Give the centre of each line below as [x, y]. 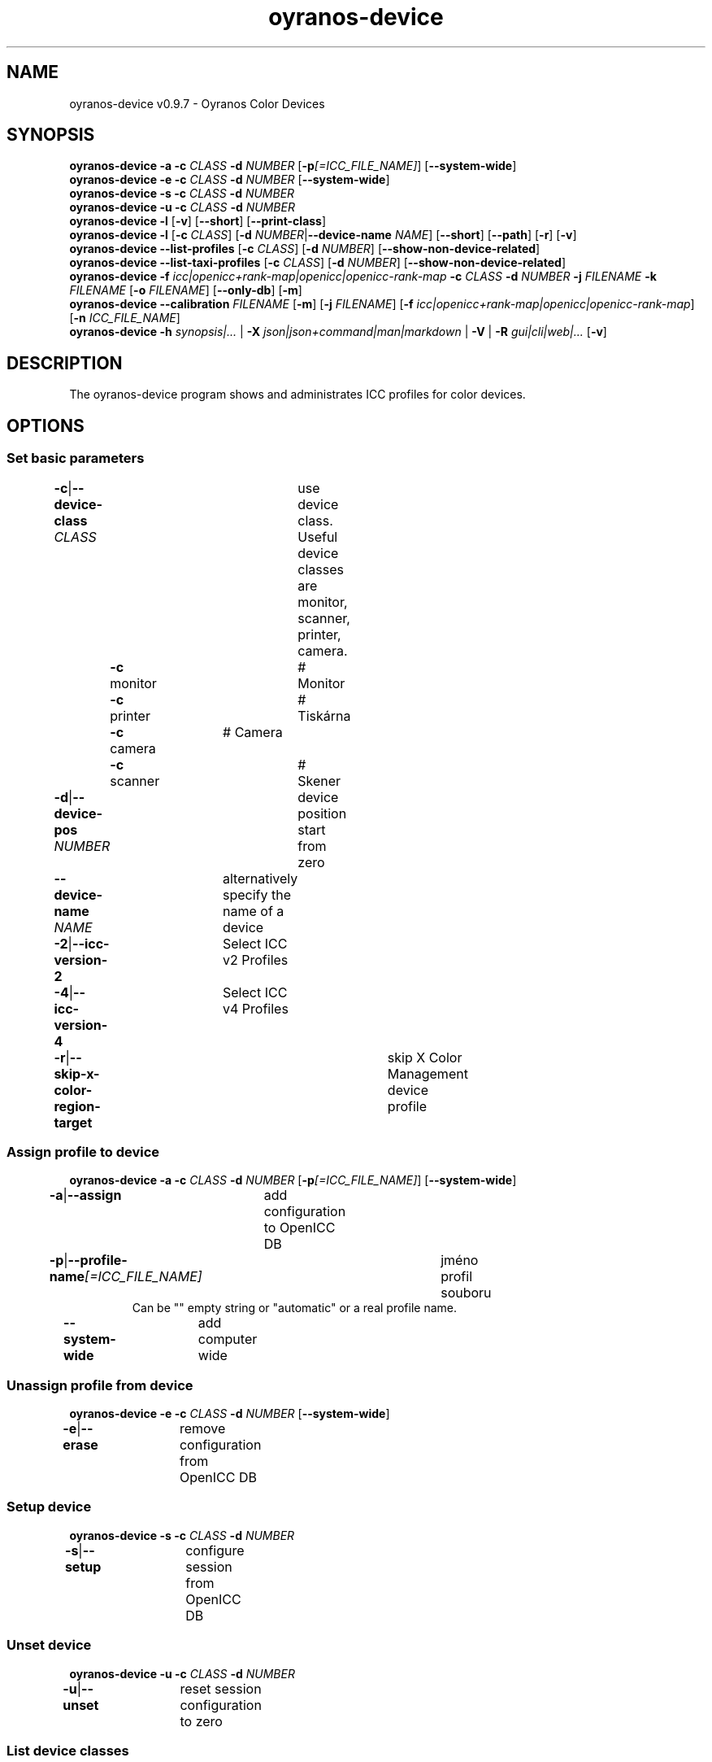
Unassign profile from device [100, 1385]
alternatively [260, 878]
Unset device [49, 1645]
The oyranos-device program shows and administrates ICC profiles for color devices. [297, 395]
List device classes [68, 1750]
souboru [466, 1293]
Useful [318, 536]
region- [77, 1106]
